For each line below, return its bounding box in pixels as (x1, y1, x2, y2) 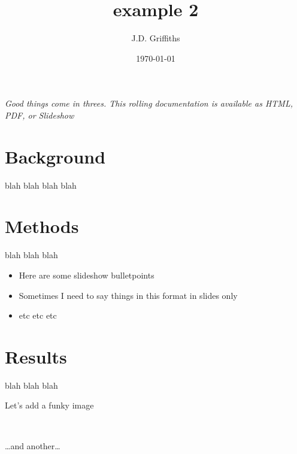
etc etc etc (19, 309, 57, 322)
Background (5, 144, 106, 168)
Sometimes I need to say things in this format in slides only (19, 289, 238, 301)
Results (5, 344, 67, 368)
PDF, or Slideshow (5, 108, 74, 121)
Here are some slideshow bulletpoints (19, 268, 154, 281)
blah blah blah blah (5, 178, 77, 191)
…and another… (5, 439, 60, 452)
